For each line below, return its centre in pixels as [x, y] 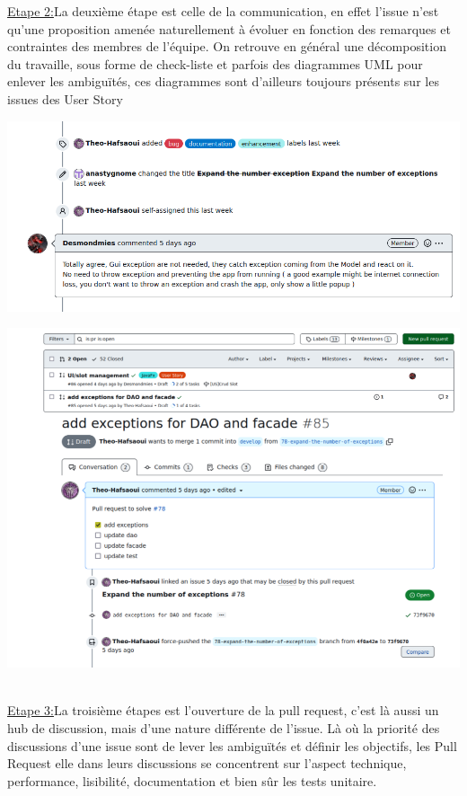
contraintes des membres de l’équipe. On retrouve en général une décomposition [227, 46]
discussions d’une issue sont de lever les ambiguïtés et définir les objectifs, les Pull [232, 745]
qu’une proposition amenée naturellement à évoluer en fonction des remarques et [229, 28]
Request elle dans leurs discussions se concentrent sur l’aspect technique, [207, 763]
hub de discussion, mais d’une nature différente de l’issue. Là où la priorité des [224, 728]
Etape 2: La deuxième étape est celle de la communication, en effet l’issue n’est [223, 11]
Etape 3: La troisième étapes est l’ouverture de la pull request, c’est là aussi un [223, 710]
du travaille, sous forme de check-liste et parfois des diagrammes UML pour [215, 63]
